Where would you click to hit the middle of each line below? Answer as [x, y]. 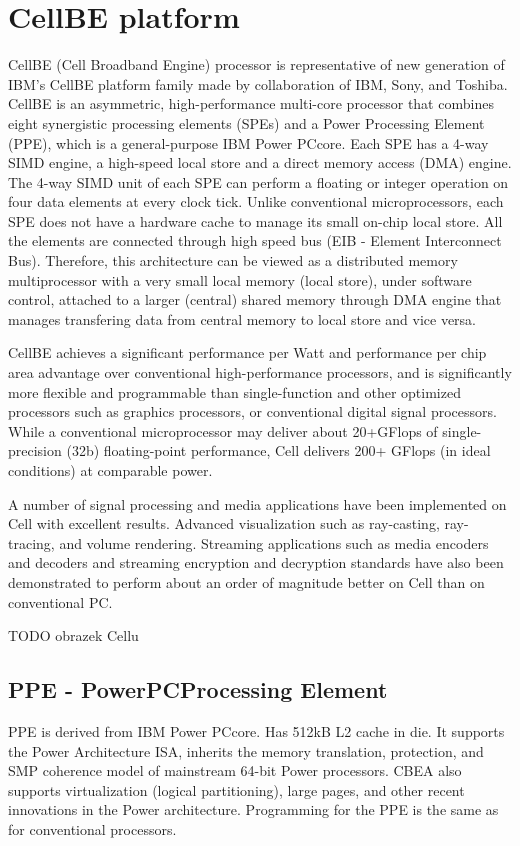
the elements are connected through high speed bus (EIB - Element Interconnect [255, 240]
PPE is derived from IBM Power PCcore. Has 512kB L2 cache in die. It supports [256, 730]
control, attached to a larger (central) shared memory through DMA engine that [255, 299]
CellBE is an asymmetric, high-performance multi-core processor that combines [251, 103]
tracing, [31, 542]
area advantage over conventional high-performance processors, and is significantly [260, 372]
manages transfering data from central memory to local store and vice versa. [242, 318]
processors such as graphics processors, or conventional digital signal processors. [252, 411]
